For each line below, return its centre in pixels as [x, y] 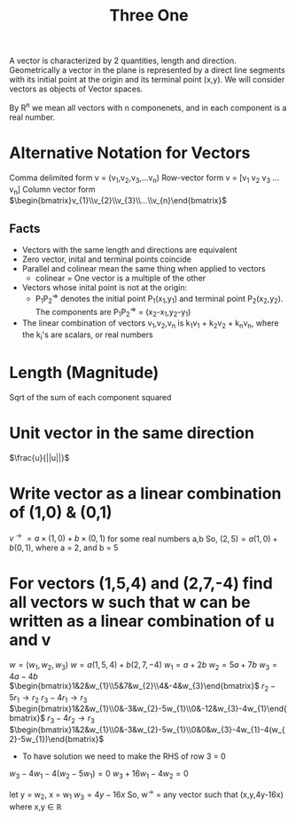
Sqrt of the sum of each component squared [90, 397]
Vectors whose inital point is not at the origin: [105, 288]
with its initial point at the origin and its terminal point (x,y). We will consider [147, 80]
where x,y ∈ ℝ [35, 806]
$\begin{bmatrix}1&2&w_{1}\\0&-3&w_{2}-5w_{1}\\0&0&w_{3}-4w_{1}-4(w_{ [147, 730]
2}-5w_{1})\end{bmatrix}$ [57, 739]
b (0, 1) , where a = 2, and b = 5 [64, 548]
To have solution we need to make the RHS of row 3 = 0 [124, 756]
